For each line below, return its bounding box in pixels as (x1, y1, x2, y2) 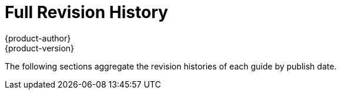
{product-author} (5, 33, 71, 43)
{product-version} (5, 43, 75, 53)
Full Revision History (5, 2, 168, 22)
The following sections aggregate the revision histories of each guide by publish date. (5, 61, 337, 71)
